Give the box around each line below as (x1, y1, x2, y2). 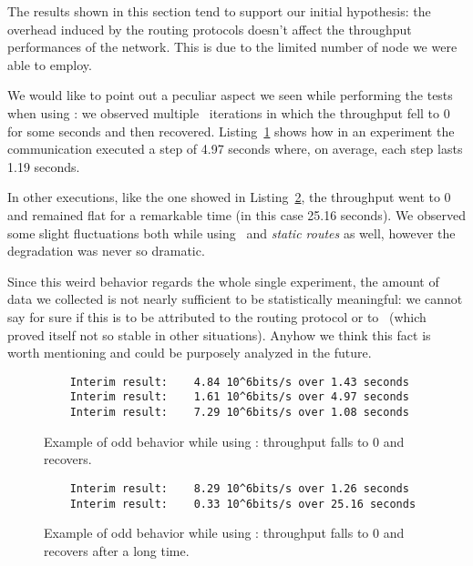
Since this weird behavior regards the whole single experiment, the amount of (7, 271, 439, 290)
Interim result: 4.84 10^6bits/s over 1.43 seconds (69, 375, 409, 389)
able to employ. (7, 55, 92, 74)
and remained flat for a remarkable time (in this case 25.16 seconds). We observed (7, 205, 466, 224)
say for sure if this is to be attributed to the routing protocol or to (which (7, 307, 427, 326)
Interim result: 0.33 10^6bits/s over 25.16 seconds (69, 497, 416, 510)
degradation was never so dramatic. (7, 241, 205, 260)
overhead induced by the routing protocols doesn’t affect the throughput (7, 19, 412, 38)
